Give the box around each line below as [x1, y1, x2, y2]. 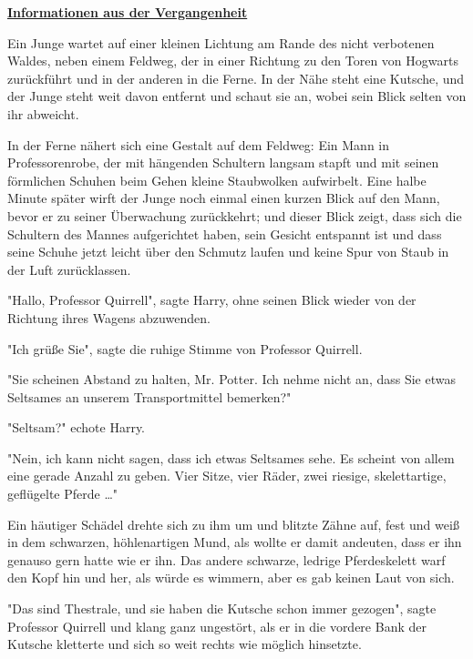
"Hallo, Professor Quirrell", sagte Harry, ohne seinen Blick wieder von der [7, 290, 416, 309]
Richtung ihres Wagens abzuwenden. [7, 308, 211, 327]
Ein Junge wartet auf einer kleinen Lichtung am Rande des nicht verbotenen [7, 33, 435, 52]
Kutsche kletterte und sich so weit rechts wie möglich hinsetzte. [7, 634, 362, 654]
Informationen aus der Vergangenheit [7, 3, 248, 21]
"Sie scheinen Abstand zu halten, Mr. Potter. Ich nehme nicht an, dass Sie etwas [7, 370, 456, 389]
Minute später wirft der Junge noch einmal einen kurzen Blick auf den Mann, [7, 188, 440, 208]
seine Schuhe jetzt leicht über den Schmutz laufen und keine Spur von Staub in [7, 242, 449, 261]
